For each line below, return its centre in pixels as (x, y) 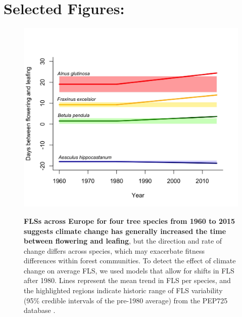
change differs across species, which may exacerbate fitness (114, 250)
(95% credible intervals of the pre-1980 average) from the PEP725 (126, 300)
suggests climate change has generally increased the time (125, 231)
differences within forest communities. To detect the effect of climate (130, 261)
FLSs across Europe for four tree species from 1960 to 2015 (130, 221)
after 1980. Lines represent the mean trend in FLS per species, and (127, 280)
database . (40, 310)
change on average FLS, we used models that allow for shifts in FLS (129, 270)
